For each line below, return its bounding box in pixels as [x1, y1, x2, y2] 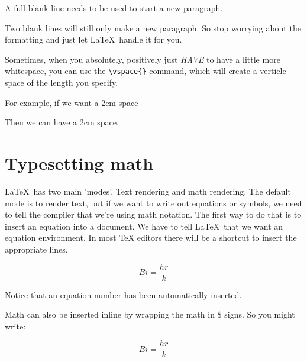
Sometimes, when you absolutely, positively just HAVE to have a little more [5, 53, 280, 65]
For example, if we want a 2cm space [5, 96, 138, 108]
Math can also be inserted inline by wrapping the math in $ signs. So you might [5, 308, 295, 321]
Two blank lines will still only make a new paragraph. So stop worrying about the [5, 21, 301, 34]
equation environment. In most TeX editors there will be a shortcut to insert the [5, 231, 297, 244]
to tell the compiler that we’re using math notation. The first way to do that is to [5, 208, 302, 221]
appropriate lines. [5, 243, 68, 255]
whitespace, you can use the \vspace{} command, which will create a [5, 64, 257, 77]
